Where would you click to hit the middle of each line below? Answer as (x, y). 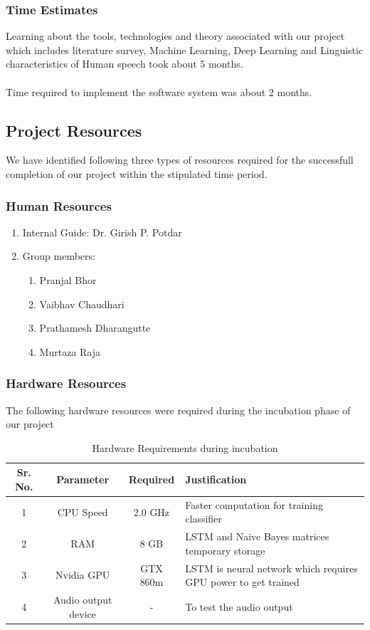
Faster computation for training (254, 504)
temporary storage (225, 550)
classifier (203, 519)
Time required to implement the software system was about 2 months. (159, 91)
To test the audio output (239, 606)
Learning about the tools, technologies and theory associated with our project (175, 36)
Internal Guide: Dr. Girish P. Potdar (102, 232)
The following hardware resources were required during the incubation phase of (178, 410)
